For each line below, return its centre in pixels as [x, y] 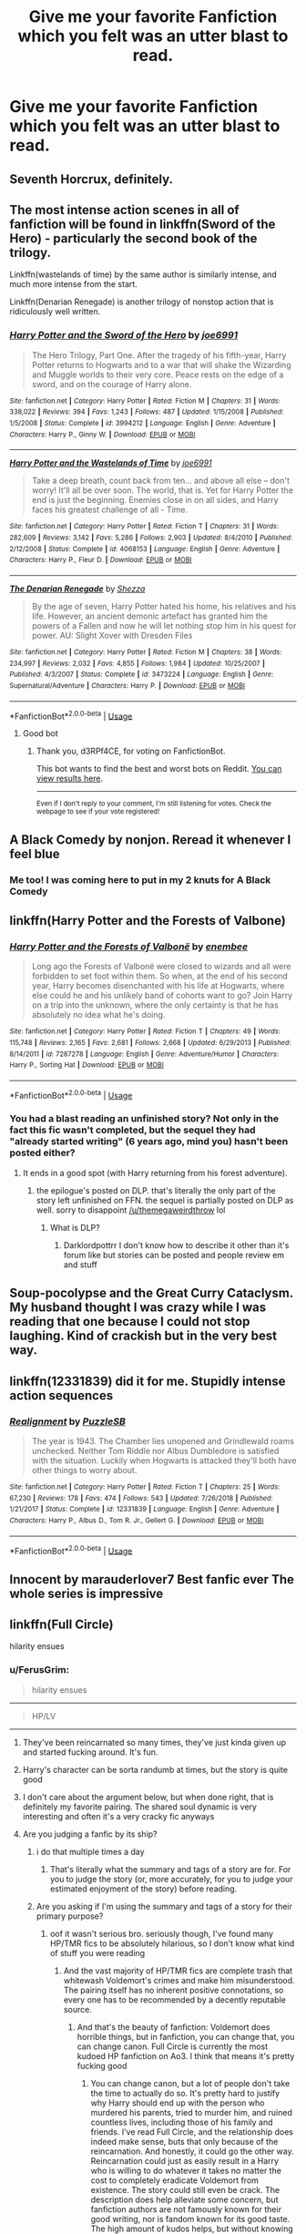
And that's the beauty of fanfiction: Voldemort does [173, 2027]
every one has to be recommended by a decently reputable [175, 1999]
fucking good [102, 2065]
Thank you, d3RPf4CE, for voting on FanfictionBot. [131, 751]
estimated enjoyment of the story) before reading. [143, 1889]
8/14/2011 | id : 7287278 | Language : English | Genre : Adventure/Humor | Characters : [144, 1054]
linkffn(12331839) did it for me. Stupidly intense [148, 1381]
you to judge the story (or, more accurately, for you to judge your [171, 1879]
